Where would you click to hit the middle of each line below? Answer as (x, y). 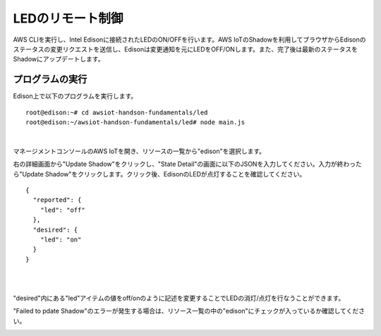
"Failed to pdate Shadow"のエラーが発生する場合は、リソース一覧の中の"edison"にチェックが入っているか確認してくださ (189, 311)
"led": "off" (62, 210)
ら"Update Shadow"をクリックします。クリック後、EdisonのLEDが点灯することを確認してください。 (159, 174)
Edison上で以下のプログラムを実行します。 (75, 96)
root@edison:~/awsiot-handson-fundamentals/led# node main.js (135, 122)
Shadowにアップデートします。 (59, 59)
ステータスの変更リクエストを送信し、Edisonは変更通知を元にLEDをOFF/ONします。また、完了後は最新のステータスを (185, 49)
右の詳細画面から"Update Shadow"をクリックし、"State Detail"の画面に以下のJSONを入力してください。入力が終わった (188, 164)
